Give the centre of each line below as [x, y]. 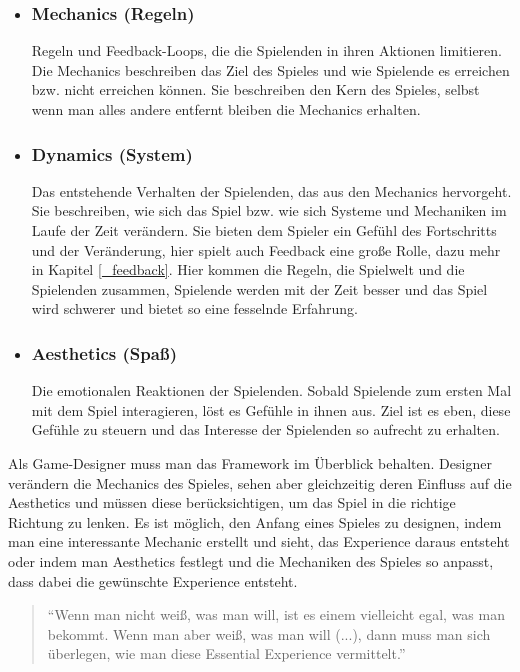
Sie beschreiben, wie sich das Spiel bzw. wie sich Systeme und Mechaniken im [269, 210]
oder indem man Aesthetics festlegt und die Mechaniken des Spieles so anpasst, [251, 560]
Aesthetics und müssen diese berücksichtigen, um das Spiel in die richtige [232, 502]
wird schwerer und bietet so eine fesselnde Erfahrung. [194, 308]
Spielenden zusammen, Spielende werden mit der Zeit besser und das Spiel [259, 288]
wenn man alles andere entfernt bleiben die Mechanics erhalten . [226, 109]
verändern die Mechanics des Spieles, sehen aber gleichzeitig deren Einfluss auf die [260, 482]
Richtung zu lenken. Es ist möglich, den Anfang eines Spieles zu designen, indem [255, 521]
